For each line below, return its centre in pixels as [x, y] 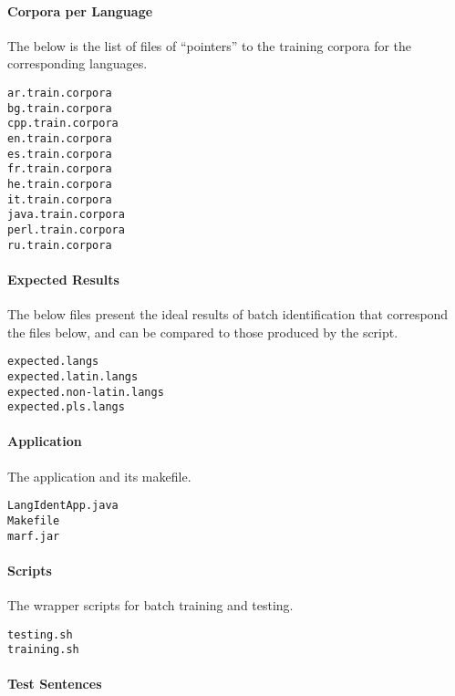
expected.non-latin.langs [86, 392]
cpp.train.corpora [63, 124]
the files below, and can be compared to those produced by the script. [203, 332]
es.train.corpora [60, 154]
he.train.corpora [60, 184]
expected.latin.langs [73, 376]
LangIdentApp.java [63, 506]
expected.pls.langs [66, 407]
